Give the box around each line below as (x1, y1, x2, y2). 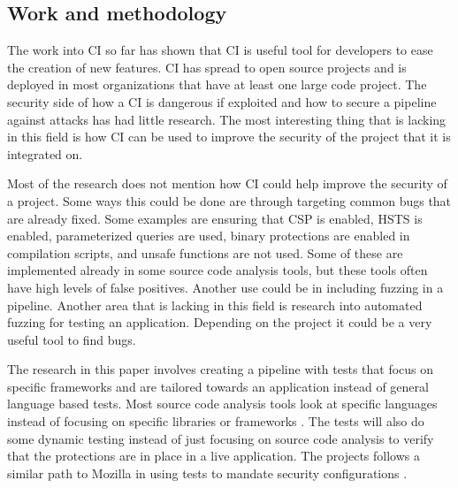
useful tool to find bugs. (7, 330, 136, 348)
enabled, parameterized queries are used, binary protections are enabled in (7, 226, 410, 245)
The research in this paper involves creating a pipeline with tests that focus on (7, 360, 434, 378)
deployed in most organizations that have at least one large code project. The (7, 75, 427, 94)
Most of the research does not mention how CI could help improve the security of (7, 174, 447, 193)
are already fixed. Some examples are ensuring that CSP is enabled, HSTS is (7, 209, 423, 227)
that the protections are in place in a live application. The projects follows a (7, 446, 421, 465)
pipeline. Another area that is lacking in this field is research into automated (7, 295, 423, 314)
